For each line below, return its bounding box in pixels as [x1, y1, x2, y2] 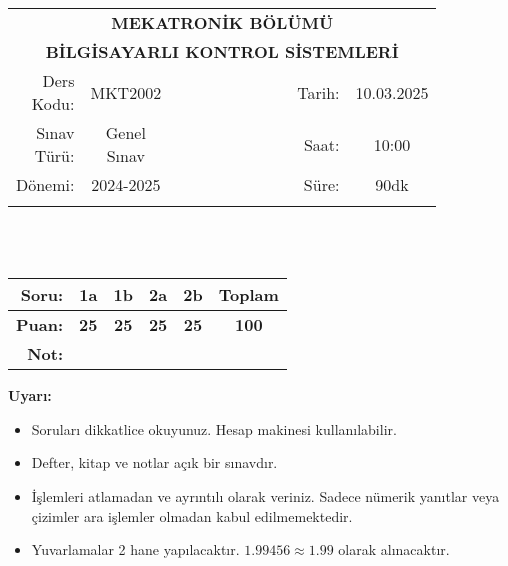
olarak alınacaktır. [338, 539, 450, 560]
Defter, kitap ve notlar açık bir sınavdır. [31, 452, 278, 473]
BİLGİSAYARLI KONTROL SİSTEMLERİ [45, 40, 399, 63]
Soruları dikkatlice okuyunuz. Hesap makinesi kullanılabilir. [31, 418, 397, 439]
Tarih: [297, 80, 340, 104]
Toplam [218, 283, 279, 307]
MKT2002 [90, 80, 162, 104]
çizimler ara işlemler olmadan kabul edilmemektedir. [31, 505, 353, 526]
